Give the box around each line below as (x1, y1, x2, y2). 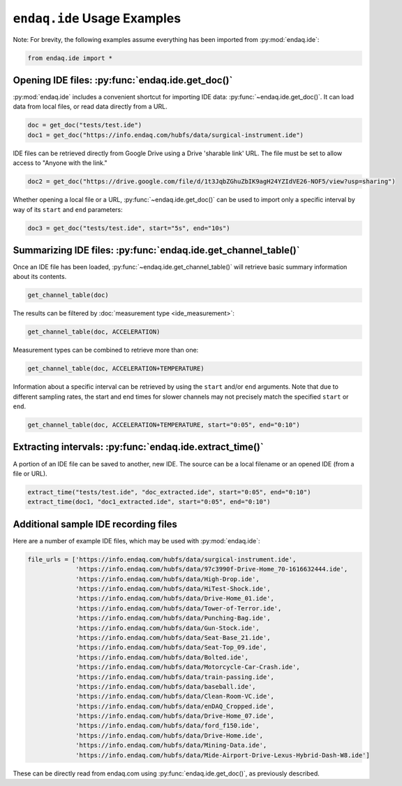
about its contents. (13, 273, 67, 281)
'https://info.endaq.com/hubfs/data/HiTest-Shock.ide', (75, 585, 271, 592)
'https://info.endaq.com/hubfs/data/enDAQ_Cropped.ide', (75, 702, 275, 710)
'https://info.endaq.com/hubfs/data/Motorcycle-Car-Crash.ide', (75, 663, 300, 671)
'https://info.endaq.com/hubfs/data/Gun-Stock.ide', (75, 624, 260, 632)
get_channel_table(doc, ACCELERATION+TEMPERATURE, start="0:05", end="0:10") (27, 421, 300, 429)
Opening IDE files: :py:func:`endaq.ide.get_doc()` (13, 74, 233, 86)
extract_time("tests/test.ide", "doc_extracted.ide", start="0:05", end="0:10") (27, 488, 311, 496)
